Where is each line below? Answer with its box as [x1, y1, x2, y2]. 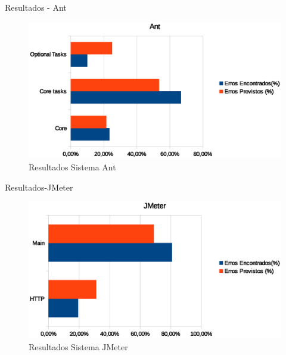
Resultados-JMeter [5, 180, 73, 193]
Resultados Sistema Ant [29, 160, 116, 173]
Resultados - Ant [5, 1, 67, 13]
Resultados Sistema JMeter [29, 340, 128, 353]
